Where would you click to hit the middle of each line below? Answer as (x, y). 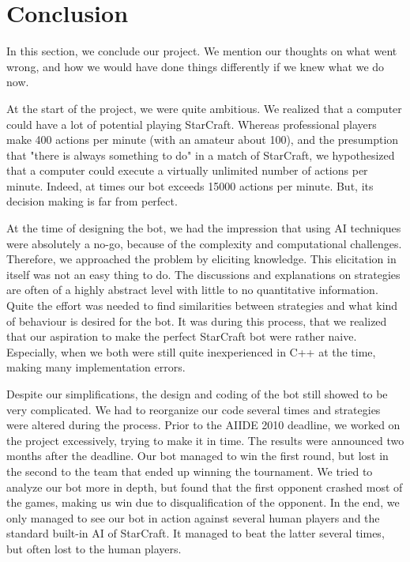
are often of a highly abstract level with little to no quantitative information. (192, 290)
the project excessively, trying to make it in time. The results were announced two (205, 440)
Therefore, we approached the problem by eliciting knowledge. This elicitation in (201, 259)
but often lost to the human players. (94, 548)
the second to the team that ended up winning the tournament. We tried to (190, 471)
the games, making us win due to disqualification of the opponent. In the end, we (203, 502)
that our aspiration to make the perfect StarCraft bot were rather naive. (182, 336)
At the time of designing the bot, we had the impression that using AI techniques (204, 228)
